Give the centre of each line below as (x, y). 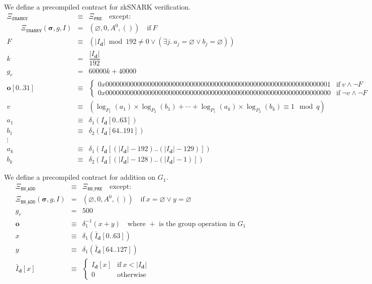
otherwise (132, 275)
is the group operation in (197, 224)
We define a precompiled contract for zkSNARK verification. (97, 7)
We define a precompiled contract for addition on (80, 177)
